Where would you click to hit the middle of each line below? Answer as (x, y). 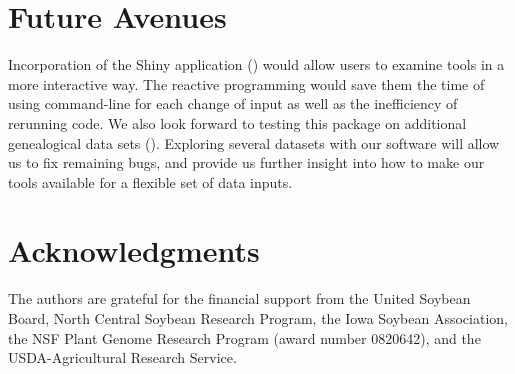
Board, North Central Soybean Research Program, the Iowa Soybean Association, (258, 318)
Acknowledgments (134, 250)
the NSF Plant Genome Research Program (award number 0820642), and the (244, 337)
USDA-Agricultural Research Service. (122, 357)
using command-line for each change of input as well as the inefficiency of (233, 103)
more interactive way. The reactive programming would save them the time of (246, 83)
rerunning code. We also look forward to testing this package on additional (237, 122)
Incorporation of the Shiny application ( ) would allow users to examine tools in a (256, 64)
